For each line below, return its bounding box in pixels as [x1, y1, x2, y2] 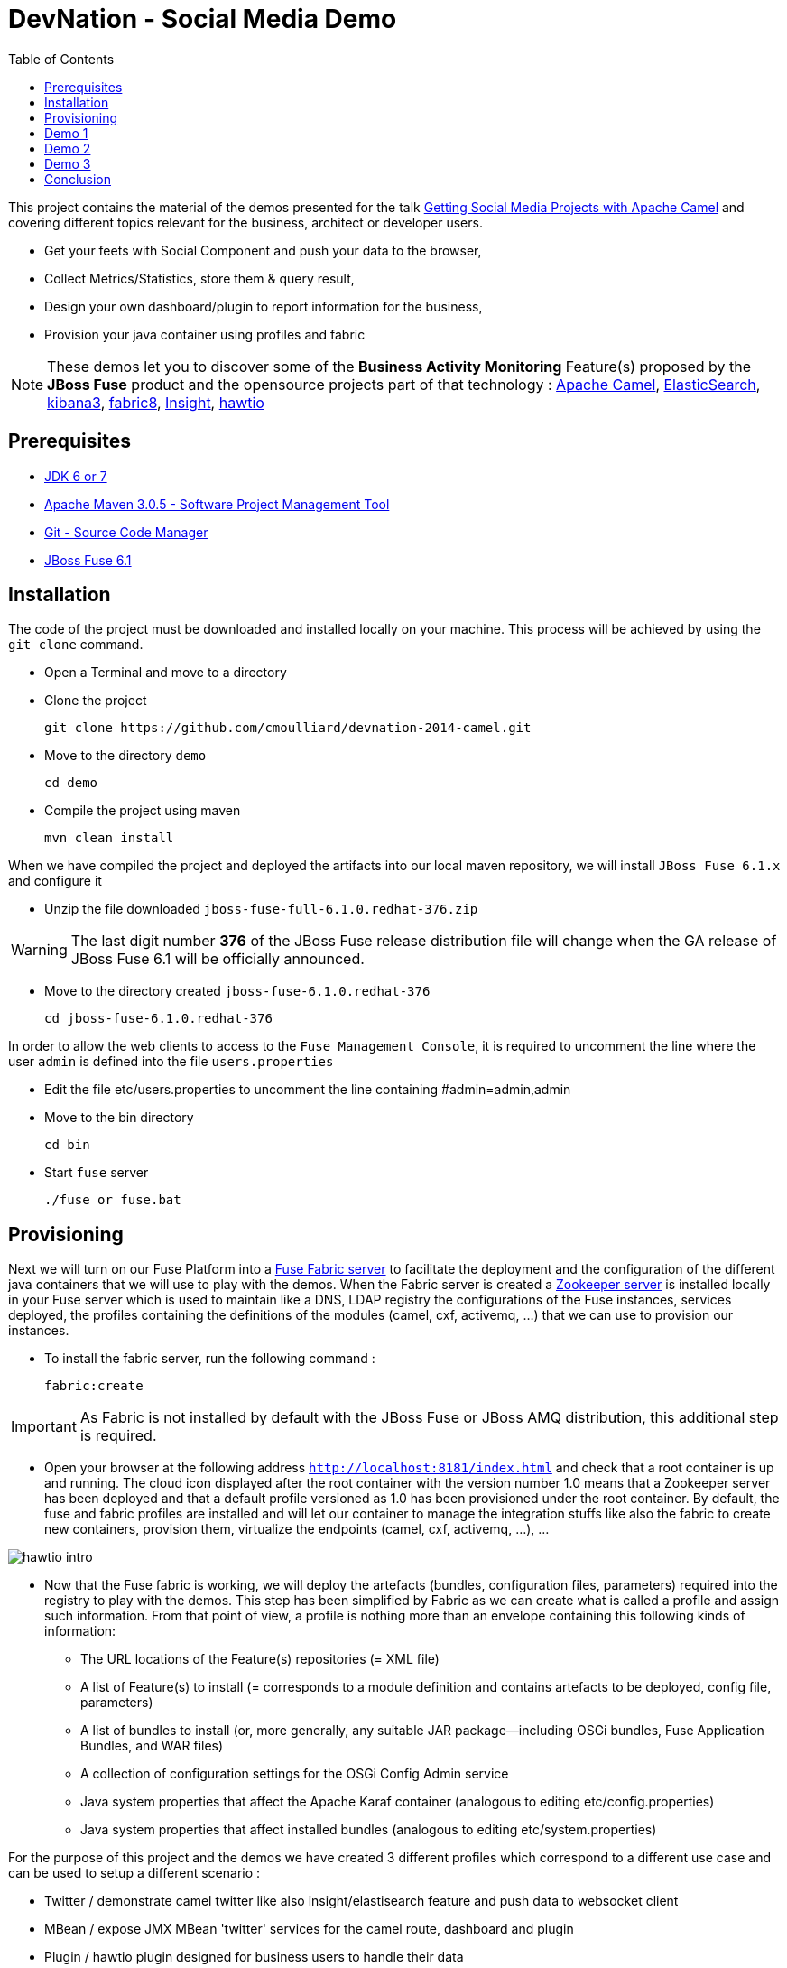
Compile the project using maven [44, 803, 241, 819]
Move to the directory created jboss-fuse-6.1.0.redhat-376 [44, 983, 431, 999]
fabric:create [44, 1379, 144, 1394]
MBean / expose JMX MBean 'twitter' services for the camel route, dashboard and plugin [44, 1921, 574, 1937]
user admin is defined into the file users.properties [8, 1054, 334, 1070]
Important [11, 1417, 77, 1436]
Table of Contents [8, 51, 115, 67]
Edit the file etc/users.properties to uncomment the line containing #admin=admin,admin [44, 1081, 571, 1098]
